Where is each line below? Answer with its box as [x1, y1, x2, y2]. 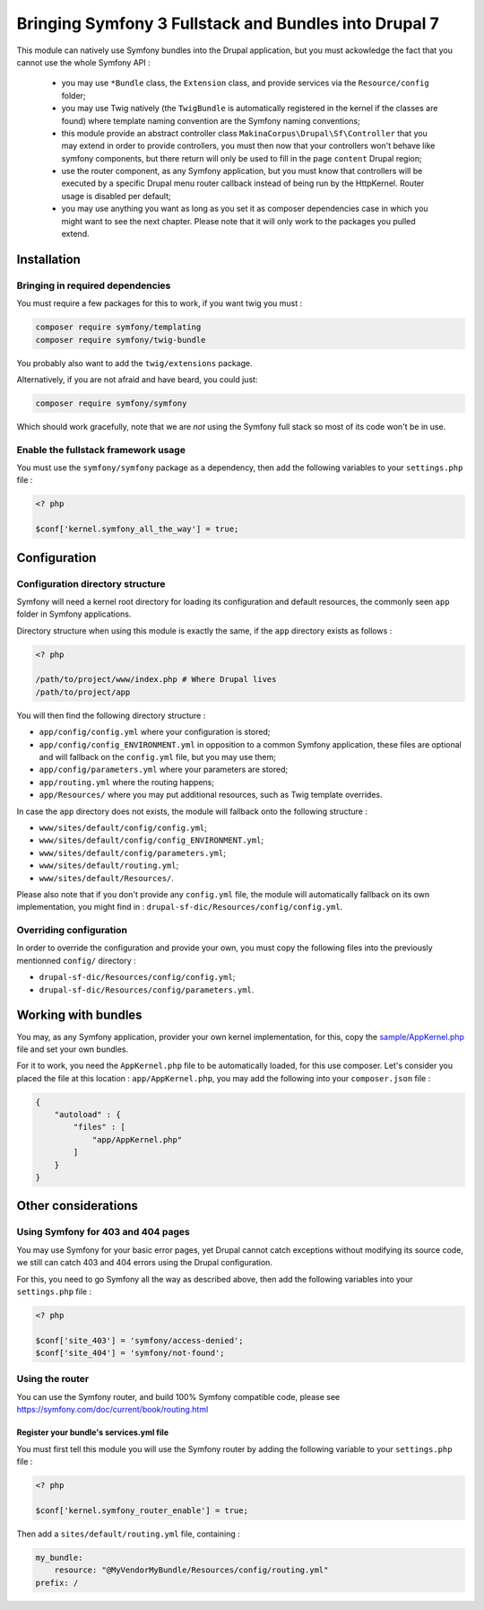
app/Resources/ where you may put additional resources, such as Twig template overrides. [39, 790, 383, 801]
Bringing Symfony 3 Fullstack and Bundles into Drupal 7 [16, 13, 439, 33]
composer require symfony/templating [35, 322, 202, 332]
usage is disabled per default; [61, 190, 171, 201]
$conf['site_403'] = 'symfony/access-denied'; [35, 1335, 244, 1345]
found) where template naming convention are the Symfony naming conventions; [61, 115, 360, 126]
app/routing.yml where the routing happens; [39, 776, 215, 787]
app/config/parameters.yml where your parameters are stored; [39, 764, 289, 775]
